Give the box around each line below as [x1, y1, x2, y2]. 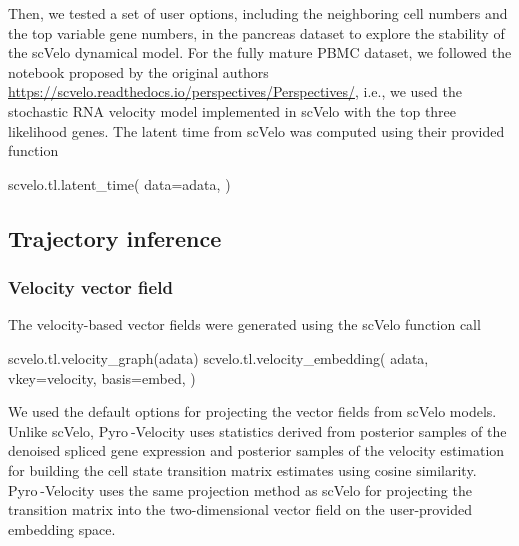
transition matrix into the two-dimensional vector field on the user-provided [8, 499, 473, 520]
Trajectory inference [8, 222, 222, 253]
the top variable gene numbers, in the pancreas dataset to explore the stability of [8, 22, 505, 43]
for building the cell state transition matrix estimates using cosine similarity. [8, 459, 477, 480]
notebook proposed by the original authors [8, 61, 269, 82]
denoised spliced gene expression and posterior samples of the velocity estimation [8, 440, 505, 461]
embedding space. [8, 518, 116, 539]
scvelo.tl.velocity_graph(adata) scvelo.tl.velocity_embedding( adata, [8, 347, 429, 368]
